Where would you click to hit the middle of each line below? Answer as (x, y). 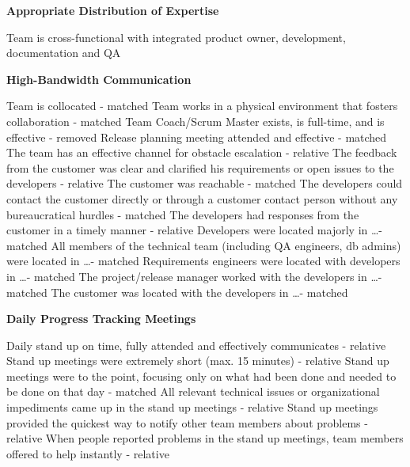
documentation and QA (64, 53)
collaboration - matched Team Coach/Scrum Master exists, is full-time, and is (196, 121)
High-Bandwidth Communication (99, 79)
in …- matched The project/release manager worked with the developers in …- (194, 276)
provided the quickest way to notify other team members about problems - (187, 422)
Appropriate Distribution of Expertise (113, 10)
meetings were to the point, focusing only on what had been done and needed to (201, 376)
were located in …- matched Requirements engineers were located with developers (203, 261)
